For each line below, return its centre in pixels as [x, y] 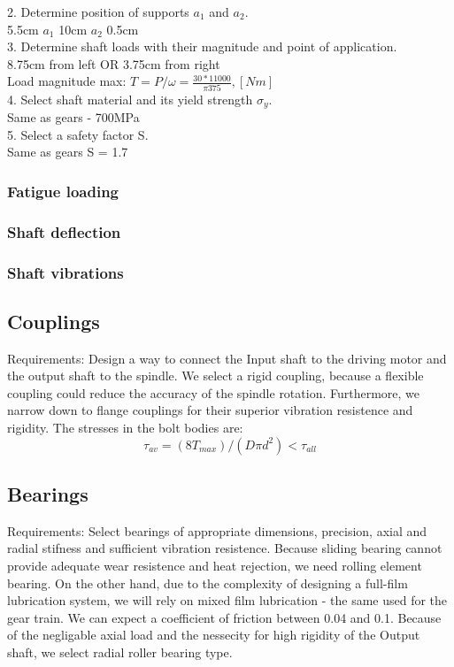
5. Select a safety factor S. [78, 134]
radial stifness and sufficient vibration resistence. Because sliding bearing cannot [225, 548]
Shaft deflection [64, 231]
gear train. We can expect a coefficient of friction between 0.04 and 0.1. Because [224, 617]
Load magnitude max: [67, 81]
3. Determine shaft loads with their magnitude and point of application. [202, 46]
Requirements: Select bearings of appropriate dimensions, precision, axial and [217, 530]
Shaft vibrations [65, 272]
